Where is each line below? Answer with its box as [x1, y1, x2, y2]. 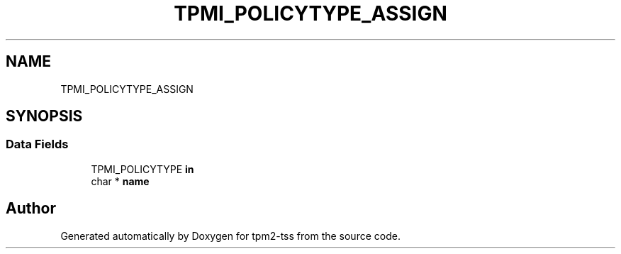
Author [6, 199, 56, 218]
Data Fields [6, 137, 69, 152]
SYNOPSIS [6, 107, 83, 126]
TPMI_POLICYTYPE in [91, 162, 194, 175]
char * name [91, 175, 150, 187]
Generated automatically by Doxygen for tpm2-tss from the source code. [60, 229, 401, 242]
